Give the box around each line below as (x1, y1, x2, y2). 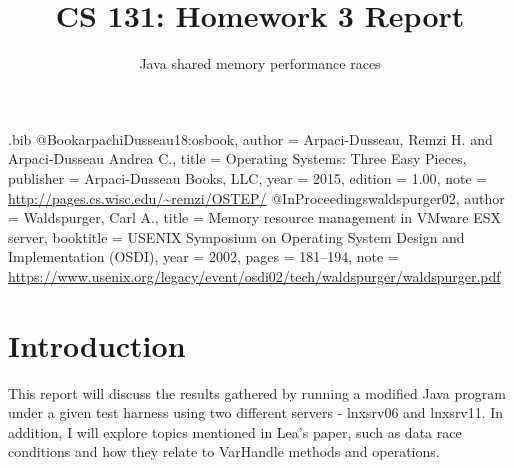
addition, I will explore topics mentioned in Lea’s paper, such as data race (8, 421, 462, 442)
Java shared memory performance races (139, 53, 381, 74)
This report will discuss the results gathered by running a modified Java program (8, 382, 506, 403)
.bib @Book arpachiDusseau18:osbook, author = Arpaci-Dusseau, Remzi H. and (8, 128, 493, 149)
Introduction (8, 324, 186, 365)
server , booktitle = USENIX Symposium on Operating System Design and (8, 226, 465, 247)
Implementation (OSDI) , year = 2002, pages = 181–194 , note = (8, 246, 399, 267)
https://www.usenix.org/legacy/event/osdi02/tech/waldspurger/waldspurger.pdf (8, 265, 501, 286)
